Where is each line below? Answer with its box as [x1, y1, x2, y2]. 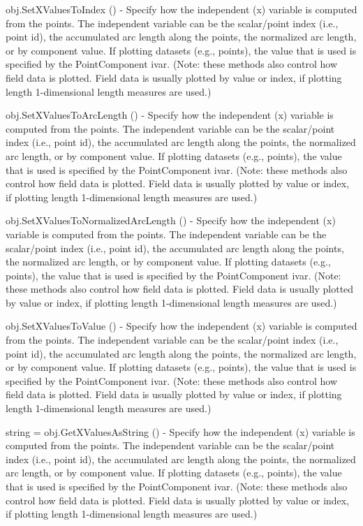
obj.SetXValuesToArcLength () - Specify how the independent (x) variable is [6, 108, 334, 122]
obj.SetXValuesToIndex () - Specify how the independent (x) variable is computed [6, 2, 357, 16]
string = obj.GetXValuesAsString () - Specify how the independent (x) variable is [6, 424, 355, 439]
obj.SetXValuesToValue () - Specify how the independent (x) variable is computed [6, 319, 357, 333]
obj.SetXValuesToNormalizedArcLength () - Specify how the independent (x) [6, 213, 336, 228]
